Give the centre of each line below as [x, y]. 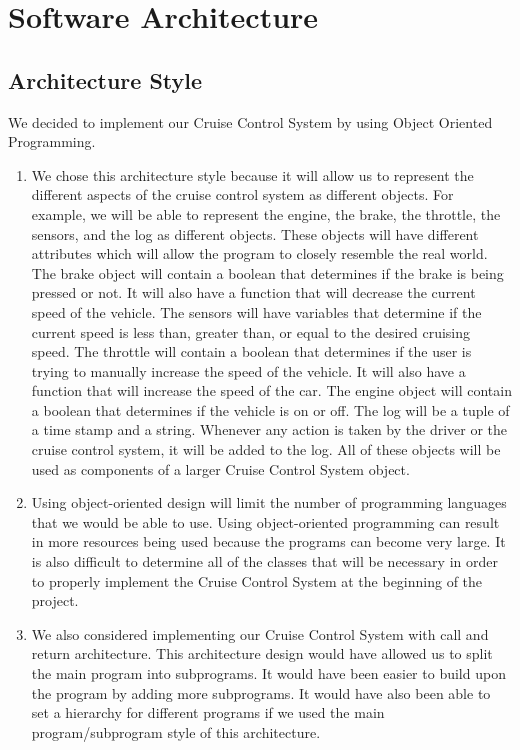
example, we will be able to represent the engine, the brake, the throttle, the [266, 213]
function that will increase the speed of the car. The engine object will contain [271, 390]
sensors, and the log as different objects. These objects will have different [255, 233]
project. [55, 600]
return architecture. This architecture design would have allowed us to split [262, 653]
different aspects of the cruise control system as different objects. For [242, 194]
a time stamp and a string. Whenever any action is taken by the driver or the [269, 429]
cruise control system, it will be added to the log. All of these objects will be [266, 449]
